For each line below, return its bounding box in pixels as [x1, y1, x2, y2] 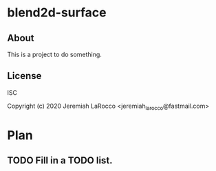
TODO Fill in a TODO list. [7, 155, 113, 166]
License [7, 70, 42, 82]
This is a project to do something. [7, 50, 102, 58]
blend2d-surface [7, 5, 107, 21]
